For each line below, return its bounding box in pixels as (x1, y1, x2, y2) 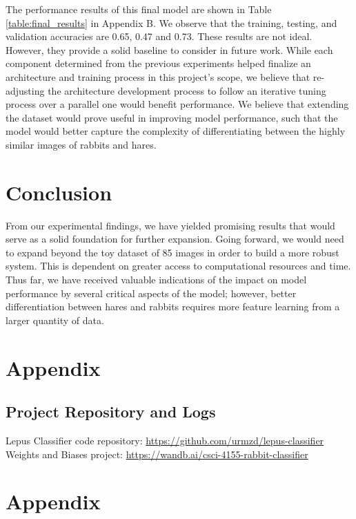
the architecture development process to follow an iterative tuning (48, 83, 326, 97)
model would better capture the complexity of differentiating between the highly (6, 124, 346, 138)
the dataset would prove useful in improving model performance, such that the (6, 110, 338, 124)
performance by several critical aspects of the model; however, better (6, 285, 297, 300)
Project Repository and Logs (6, 401, 216, 422)
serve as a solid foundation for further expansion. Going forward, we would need (6, 232, 344, 246)
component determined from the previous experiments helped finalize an (6, 56, 311, 70)
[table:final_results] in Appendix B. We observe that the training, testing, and (6, 15, 337, 30)
